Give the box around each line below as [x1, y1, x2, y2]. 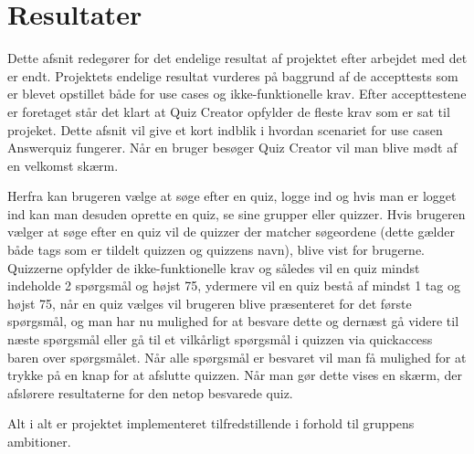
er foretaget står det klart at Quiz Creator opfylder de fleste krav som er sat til [7, 101, 450, 121]
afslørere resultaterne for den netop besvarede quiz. [7, 383, 293, 402]
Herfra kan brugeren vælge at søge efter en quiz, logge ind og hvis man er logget [7, 186, 457, 206]
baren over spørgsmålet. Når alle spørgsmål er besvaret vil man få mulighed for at [7, 347, 467, 366]
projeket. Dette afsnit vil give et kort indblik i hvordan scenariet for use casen [7, 120, 443, 139]
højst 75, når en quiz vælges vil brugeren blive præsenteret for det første [7, 293, 412, 312]
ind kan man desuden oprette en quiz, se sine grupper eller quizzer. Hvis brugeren [7, 204, 466, 223]
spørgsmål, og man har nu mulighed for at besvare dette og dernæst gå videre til [7, 311, 459, 331]
